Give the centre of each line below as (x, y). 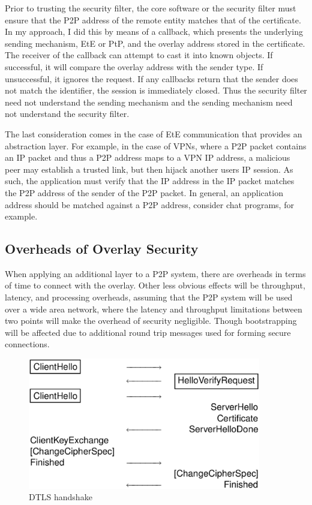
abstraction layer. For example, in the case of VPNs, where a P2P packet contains (156, 145)
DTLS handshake (61, 497)
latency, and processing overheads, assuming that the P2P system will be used (149, 297)
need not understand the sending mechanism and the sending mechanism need (149, 102)
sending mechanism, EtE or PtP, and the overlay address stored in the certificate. (155, 43)
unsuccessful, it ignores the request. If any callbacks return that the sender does (151, 78)
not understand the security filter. (67, 114)
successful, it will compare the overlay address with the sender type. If (134, 66)
